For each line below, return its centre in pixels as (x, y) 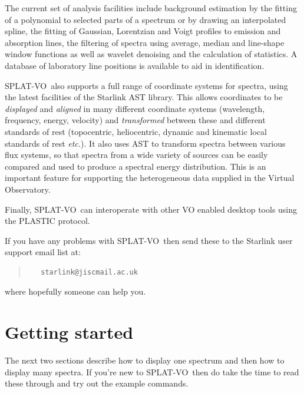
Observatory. (28, 189)
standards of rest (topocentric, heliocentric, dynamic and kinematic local (136, 131)
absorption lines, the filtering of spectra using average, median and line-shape (145, 42)
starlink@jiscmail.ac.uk (89, 272)
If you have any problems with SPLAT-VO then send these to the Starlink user (149, 240)
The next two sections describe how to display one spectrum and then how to (145, 360)
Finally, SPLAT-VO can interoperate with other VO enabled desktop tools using (151, 209)
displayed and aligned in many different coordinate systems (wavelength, (135, 108)
